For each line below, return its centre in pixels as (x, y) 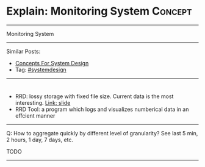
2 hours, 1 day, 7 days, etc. (40, 140)
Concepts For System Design (52, 63)
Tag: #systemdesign (41, 69)
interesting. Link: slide (43, 102)
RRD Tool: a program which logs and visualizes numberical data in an (102, 109)
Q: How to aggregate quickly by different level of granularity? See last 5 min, (102, 133)
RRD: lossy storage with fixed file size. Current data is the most (94, 96)
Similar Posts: (23, 51)
